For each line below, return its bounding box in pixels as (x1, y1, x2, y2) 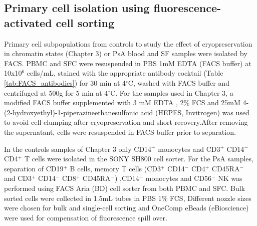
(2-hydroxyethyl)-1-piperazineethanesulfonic (4, 107, 138, 117)
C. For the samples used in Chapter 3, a (110, 87, 233, 98)
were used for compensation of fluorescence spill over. (4, 212, 167, 222)
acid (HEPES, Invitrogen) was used (140, 107, 249, 117)
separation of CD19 (4, 163, 64, 173)
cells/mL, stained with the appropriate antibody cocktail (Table (27, 68, 223, 78)
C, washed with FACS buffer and (128, 77, 229, 88)
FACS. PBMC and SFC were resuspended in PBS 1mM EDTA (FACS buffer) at (4, 58, 251, 68)
